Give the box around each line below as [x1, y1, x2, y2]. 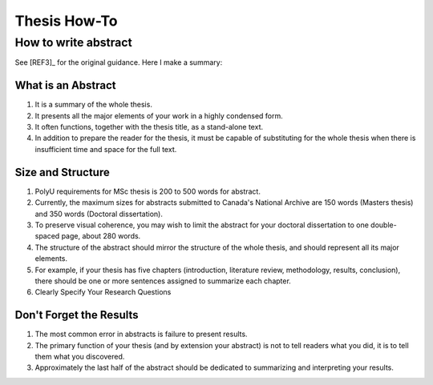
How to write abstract [14, 35, 132, 50]
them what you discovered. [34, 351, 125, 361]
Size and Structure [14, 165, 110, 179]
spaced [34, 231, 60, 241]
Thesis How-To [14, 12, 118, 30]
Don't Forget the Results [14, 308, 140, 322]
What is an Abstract [14, 78, 116, 92]
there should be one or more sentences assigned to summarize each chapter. [34, 276, 292, 286]
